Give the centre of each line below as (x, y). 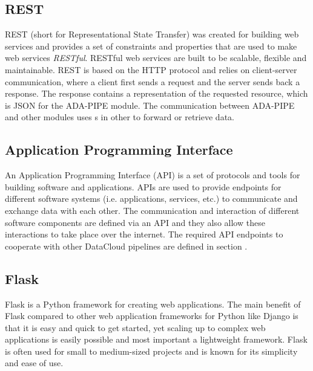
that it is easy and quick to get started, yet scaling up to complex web (135, 327)
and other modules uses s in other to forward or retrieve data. (120, 117)
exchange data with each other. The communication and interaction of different (152, 210)
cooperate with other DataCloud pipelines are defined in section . (126, 246)
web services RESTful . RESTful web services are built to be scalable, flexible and (156, 58)
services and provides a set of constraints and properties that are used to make (151, 46)
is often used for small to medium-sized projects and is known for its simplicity (151, 351)
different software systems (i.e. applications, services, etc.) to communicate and (151, 198)
